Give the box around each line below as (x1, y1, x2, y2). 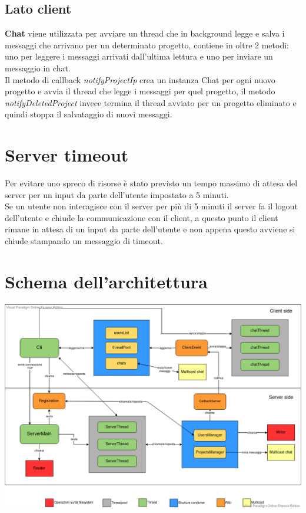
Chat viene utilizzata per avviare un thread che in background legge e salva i (5, 27, 285, 40)
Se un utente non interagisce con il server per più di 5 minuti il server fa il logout (5, 200, 298, 212)
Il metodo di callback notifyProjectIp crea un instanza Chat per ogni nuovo (5, 73, 275, 85)
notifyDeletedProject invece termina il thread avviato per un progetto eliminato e (5, 96, 297, 108)
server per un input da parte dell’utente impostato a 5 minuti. (5, 188, 229, 200)
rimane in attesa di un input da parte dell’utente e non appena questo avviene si (5, 223, 295, 235)
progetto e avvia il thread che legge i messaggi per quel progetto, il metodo (5, 85, 275, 97)
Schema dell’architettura (5, 269, 208, 293)
